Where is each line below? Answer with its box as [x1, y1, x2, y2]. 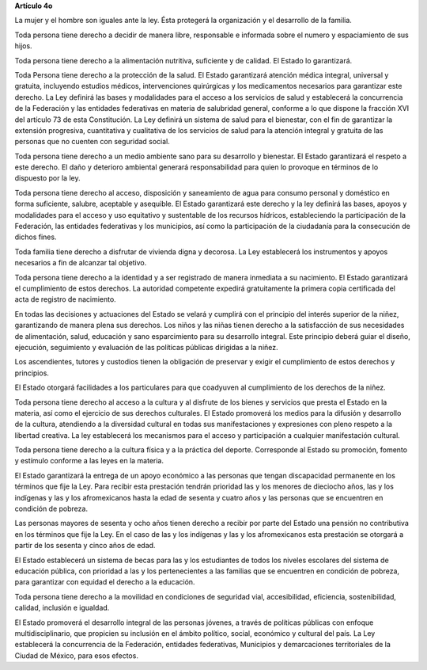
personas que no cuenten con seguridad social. [14, 137, 170, 147]
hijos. [14, 41, 32, 51]
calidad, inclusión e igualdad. [14, 603, 110, 613]
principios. [14, 368, 49, 378]
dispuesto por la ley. [14, 173, 81, 183]
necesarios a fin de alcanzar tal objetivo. [14, 258, 147, 268]
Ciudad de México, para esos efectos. [14, 650, 138, 660]
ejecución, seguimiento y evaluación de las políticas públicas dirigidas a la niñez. [14, 342, 278, 352]
